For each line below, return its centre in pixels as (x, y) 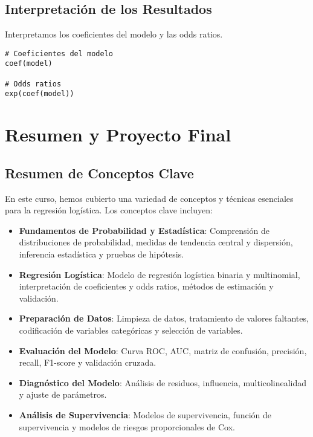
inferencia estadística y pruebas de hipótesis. (102, 254)
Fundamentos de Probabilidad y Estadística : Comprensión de (144, 230)
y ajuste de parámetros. (63, 394)
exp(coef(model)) (40, 94)
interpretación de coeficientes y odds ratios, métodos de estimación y (146, 286)
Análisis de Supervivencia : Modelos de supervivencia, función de (145, 414)
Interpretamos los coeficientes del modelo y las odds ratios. (114, 34)
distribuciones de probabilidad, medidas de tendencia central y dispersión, (156, 242)
